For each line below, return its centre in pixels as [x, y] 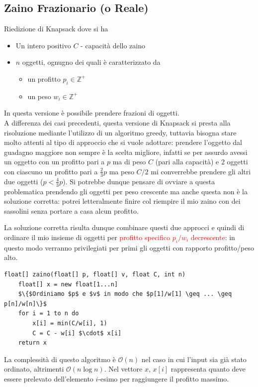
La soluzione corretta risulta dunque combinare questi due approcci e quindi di [124, 227]
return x [32, 343]
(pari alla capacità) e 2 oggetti [202, 162]
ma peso [122, 171]
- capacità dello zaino [113, 45]
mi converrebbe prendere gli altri [201, 171]
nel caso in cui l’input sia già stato [194, 359]
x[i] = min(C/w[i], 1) [70, 323]
